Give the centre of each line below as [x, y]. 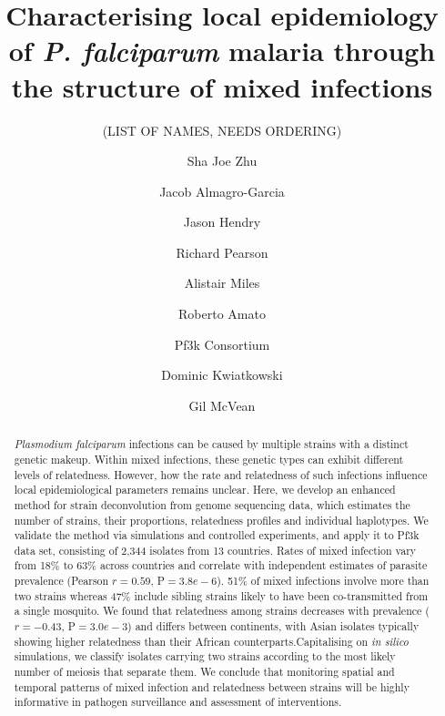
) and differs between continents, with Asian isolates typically [273, 626]
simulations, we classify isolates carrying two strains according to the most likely [205, 656]
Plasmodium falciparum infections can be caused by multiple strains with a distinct [211, 444]
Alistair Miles [222, 283]
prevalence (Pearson [61, 581]
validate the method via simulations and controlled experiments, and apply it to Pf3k [217, 535]
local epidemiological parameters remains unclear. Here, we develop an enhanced [205, 490]
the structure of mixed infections [222, 86]
